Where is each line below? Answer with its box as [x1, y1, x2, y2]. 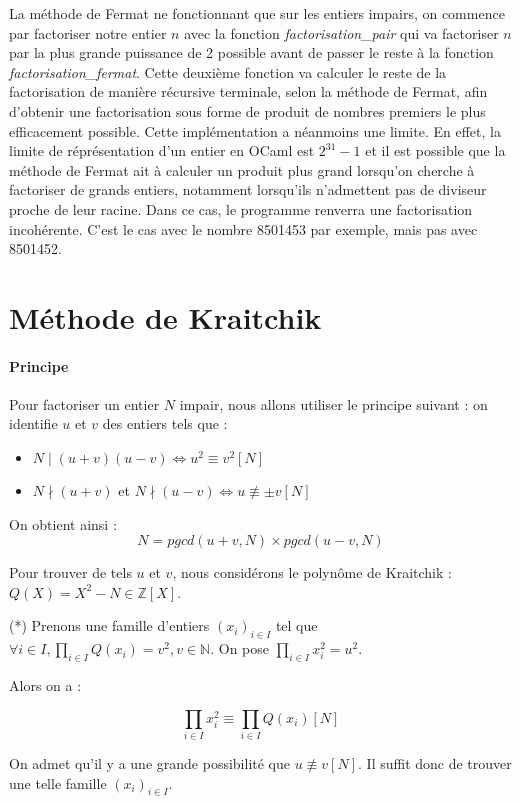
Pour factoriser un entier [9, 393, 160, 414]
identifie [9, 413, 58, 434]
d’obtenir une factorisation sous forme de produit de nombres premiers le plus [9, 100, 486, 121]
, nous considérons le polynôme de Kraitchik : [172, 562, 452, 583]
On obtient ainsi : [9, 513, 117, 534]
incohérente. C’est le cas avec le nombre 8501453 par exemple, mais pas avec [9, 218, 478, 239]
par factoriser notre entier [9, 22, 167, 43]
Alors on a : [9, 675, 82, 696]
